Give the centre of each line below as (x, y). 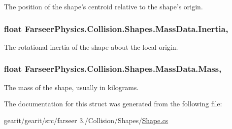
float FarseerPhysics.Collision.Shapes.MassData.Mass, (113, 69)
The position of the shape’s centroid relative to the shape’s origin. (103, 6)
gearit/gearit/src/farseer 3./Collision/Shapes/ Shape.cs (86, 120)
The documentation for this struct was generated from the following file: (113, 104)
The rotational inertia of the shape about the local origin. (91, 47)
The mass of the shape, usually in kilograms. (71, 87)
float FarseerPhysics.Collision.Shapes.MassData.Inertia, (116, 28)
